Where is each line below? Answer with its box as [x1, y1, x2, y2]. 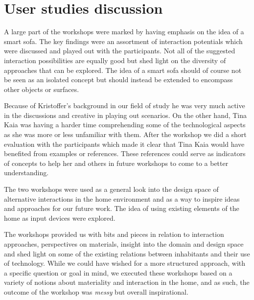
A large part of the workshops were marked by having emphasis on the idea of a [4, 26, 244, 37]
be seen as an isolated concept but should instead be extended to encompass [4, 74, 233, 85]
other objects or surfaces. [4, 84, 79, 94]
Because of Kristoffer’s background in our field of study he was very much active [4, 100, 245, 111]
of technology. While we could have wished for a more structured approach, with [4, 258, 246, 268]
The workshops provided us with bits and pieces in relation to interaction [4, 229, 224, 239]
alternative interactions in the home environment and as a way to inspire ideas [4, 193, 240, 204]
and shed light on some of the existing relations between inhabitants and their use [4, 248, 250, 258]
